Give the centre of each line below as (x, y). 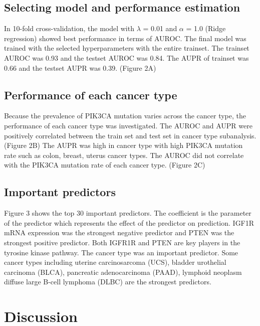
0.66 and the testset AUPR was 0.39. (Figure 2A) (80, 67)
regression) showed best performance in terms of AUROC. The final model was (125, 38)
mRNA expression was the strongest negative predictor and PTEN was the (119, 232)
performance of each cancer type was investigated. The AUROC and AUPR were (128, 125)
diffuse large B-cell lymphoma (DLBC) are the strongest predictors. (108, 282)
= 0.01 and (160, 28)
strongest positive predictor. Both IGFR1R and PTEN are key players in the (122, 242)
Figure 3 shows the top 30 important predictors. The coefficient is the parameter (128, 213)
